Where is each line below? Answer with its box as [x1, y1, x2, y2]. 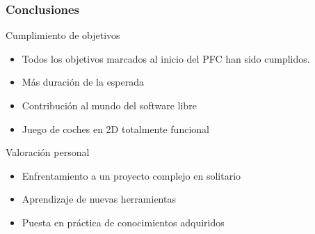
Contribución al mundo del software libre [22, 98, 197, 112]
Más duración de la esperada [22, 75, 145, 89]
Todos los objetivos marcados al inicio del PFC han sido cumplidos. [22, 51, 310, 65]
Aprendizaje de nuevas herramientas [22, 192, 176, 206]
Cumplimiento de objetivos [6, 28, 120, 42]
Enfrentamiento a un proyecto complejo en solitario [22, 168, 241, 182]
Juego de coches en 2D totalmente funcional [22, 121, 209, 136]
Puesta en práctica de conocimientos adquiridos [22, 214, 225, 229]
